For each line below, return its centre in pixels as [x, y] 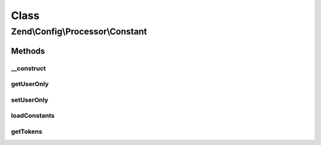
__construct [29, 68]
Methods [28, 51]
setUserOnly [30, 100]
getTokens [27, 131]
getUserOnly [30, 84]
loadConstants [33, 116]
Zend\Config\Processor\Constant [79, 31]
